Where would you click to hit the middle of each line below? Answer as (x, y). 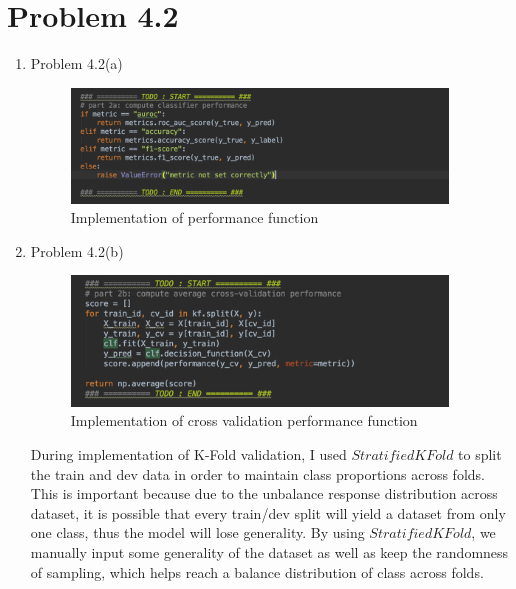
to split (480, 453)
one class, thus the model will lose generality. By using (197, 532)
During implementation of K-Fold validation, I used (188, 453)
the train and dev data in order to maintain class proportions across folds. (257, 473)
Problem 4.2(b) (77, 250)
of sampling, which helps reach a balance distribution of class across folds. (257, 571)
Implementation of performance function (194, 217)
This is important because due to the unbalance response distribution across (264, 493)
